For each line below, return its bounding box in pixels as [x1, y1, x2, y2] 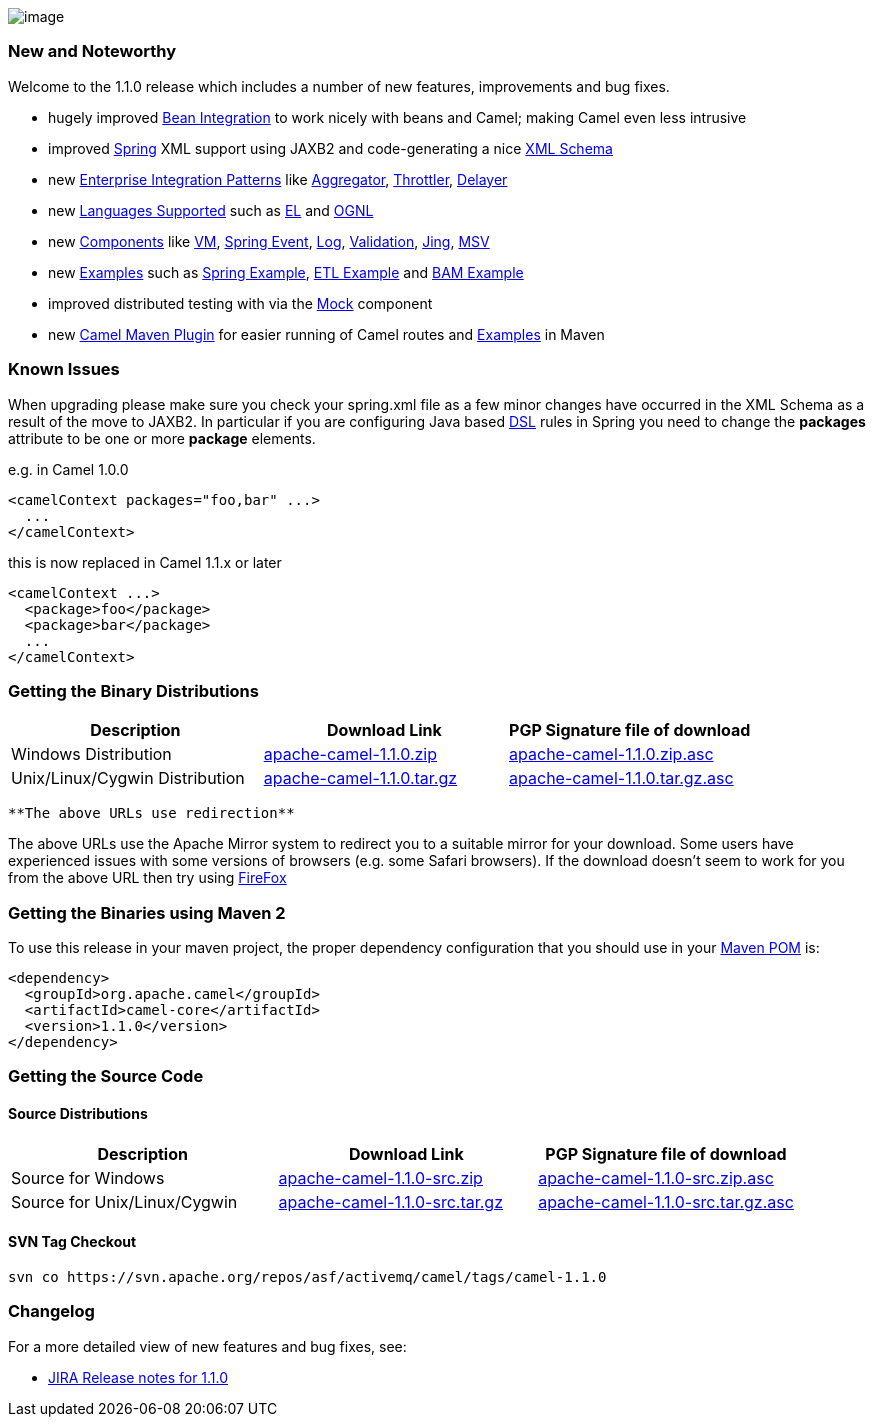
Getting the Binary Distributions [8, 680, 259, 701]
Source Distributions [8, 1104, 148, 1122]
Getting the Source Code [8, 1066, 204, 1087]
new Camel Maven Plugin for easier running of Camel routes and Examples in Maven [48, 325, 605, 343]
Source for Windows [11, 1167, 165, 1188]
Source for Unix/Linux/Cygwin [11, 1191, 238, 1212]
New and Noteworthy [8, 41, 176, 62]
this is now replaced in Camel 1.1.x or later [8, 553, 282, 571]
